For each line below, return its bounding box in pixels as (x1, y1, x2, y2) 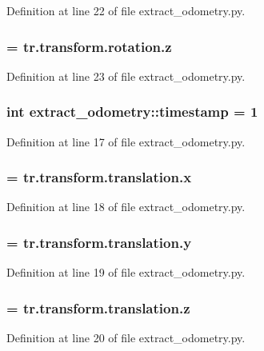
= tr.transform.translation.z (6, 297, 190, 317)
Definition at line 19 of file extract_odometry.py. (6, 264, 246, 281)
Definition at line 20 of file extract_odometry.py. (6, 329, 246, 346)
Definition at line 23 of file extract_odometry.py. (6, 67, 246, 84)
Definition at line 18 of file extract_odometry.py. (6, 198, 246, 215)
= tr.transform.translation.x (6, 167, 192, 187)
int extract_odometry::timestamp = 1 (6, 102, 258, 122)
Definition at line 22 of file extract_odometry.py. (6, 2, 246, 18)
